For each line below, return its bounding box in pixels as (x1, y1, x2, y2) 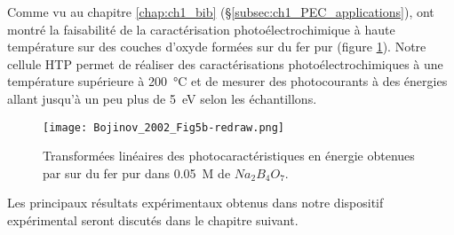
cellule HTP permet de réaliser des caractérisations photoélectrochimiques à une (7, 54, 443, 73)
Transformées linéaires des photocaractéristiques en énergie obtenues (43, 146, 415, 165)
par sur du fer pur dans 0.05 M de (43, 163, 231, 182)
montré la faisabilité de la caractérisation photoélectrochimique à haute (7, 20, 395, 38)
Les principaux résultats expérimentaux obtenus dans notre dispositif (7, 193, 384, 212)
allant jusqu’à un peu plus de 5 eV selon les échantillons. (7, 89, 317, 107)
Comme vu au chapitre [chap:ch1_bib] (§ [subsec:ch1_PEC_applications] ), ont (7, 3, 434, 20)
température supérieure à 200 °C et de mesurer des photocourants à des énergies (7, 72, 448, 90)
